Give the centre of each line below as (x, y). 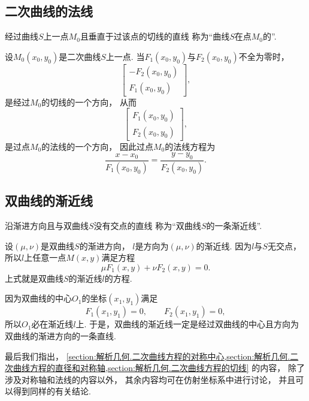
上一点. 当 (125, 56)
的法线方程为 (190, 146)
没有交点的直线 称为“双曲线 (147, 225)
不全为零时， (264, 56)
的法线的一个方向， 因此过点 (97, 146)
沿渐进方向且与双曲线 (47, 225)
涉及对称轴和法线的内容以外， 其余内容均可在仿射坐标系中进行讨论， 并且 (150, 379)
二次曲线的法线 (49, 11)
